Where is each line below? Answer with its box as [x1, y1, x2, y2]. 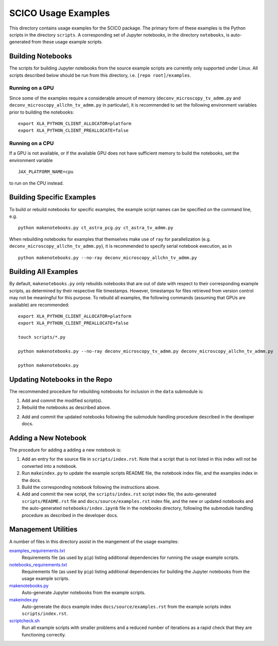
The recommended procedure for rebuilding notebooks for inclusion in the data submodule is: [9, 388, 204, 394]
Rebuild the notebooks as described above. [21, 404, 111, 410]
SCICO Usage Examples [9, 8, 110, 19]
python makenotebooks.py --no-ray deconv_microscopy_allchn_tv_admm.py [18, 255, 197, 260]
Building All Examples [9, 268, 78, 276]
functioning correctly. [21, 631, 66, 637]
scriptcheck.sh [9, 617, 40, 623]
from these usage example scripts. [31, 39, 103, 45]
